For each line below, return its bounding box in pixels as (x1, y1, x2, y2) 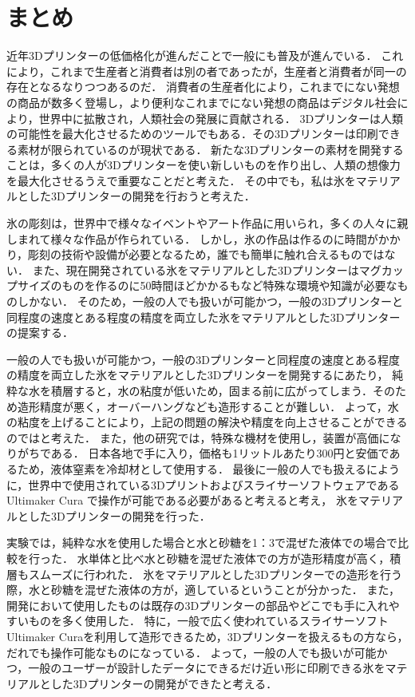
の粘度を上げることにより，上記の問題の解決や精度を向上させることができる (6, 414, 408, 430)
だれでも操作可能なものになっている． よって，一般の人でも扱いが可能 (6, 644, 377, 660)
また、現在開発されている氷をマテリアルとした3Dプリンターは (32, 261, 359, 278)
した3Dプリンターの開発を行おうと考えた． (28, 188, 255, 204)
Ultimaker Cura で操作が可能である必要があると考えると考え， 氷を (6, 492, 358, 509)
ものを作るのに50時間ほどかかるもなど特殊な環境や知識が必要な (61, 277, 397, 294)
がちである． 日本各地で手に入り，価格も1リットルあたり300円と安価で (17, 445, 389, 461)
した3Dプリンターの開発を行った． (28, 507, 211, 524)
